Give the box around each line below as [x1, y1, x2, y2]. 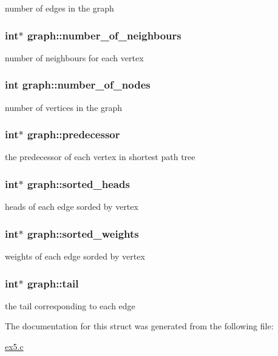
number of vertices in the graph [5, 101, 123, 113]
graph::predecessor [27, 127, 120, 142]
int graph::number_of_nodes [5, 77, 151, 92]
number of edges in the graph [5, 2, 114, 14]
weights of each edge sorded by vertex [5, 250, 145, 263]
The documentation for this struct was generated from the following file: [5, 320, 274, 332]
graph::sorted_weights [27, 226, 139, 241]
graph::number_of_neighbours [27, 27, 181, 42]
